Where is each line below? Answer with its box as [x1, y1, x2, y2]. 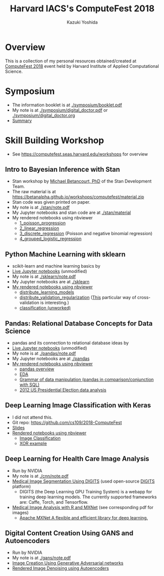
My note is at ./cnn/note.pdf [12, 473, 69, 479]
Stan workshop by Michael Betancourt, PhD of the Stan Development [12, 178, 152, 184]
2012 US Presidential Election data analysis [19, 387, 107, 393]
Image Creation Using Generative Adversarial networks [12, 560, 124, 566]
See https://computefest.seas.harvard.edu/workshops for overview [12, 151, 148, 157]
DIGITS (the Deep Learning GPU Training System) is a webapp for [19, 488, 152, 494]
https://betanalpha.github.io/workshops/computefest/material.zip [12, 194, 144, 200]
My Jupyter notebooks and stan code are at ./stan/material [12, 210, 131, 215]
